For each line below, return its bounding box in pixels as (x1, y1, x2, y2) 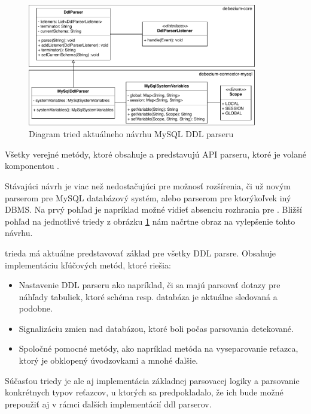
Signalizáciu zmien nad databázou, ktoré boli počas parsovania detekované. (19, 322, 294, 334)
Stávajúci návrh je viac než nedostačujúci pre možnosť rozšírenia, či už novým (5, 179, 291, 192)
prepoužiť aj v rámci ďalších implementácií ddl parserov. (5, 397, 212, 410)
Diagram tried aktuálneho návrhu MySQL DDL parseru (29, 128, 234, 140)
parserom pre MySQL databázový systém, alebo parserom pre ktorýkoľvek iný (5, 191, 291, 204)
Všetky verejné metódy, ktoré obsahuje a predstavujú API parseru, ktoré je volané (5, 147, 306, 160)
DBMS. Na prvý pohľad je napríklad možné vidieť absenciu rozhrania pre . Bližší (5, 203, 302, 216)
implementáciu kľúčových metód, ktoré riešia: (5, 258, 171, 271)
